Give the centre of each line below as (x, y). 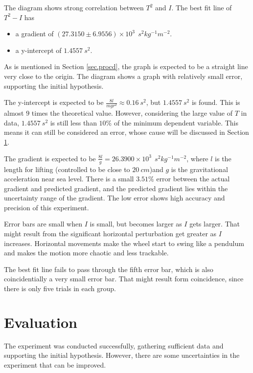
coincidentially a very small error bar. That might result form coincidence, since (124, 279)
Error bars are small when (43, 224)
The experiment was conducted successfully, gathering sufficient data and (114, 345)
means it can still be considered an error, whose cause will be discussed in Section (126, 132)
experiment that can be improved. (55, 364)
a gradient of (34, 34)
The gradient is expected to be (50, 158)
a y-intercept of (38, 50)
